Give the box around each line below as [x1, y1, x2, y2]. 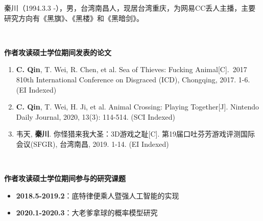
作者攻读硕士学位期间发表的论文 [4, 47, 111, 57]
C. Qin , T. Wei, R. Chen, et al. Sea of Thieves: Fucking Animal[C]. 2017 [16, 64, 247, 75]
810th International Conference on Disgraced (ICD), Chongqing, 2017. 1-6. [16, 74, 250, 84]
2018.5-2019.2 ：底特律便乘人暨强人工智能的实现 [16, 190, 179, 201]
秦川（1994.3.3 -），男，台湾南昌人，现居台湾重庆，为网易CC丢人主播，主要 [4, 3, 256, 13]
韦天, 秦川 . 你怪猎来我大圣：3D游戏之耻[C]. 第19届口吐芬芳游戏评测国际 [16, 128, 255, 139]
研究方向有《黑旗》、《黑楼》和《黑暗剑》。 [4, 12, 144, 23]
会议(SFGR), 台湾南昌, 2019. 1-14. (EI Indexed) [16, 138, 169, 149]
